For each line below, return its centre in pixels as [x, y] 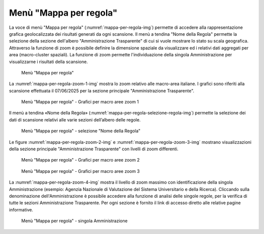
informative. [21, 210]
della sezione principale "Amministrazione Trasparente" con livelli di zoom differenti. [94, 149]
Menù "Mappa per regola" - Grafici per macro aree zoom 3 [80, 171]
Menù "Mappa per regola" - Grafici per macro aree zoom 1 [80, 102]
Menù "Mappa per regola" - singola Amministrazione [75, 221]
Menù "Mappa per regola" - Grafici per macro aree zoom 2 [80, 160]
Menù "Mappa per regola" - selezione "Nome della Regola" [81, 131]
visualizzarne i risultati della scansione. [48, 62]
